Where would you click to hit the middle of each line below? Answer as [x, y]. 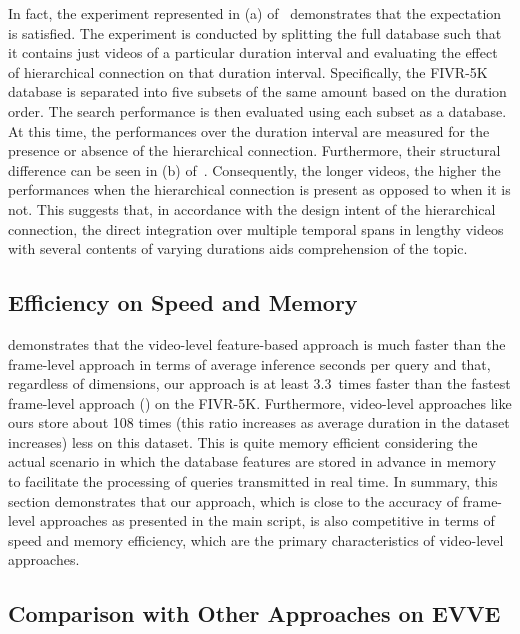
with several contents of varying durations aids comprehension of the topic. [238, 248]
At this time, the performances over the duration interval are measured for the [249, 130]
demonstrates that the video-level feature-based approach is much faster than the [257, 343]
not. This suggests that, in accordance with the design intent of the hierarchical [252, 208]
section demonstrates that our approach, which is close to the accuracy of [233, 500]
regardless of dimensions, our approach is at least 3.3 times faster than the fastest [259, 383]
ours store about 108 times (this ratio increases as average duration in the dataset [259, 422]
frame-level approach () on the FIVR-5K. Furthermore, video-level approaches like [260, 402]
